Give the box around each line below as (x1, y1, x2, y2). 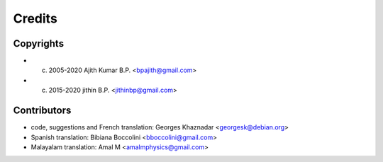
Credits (13, 11, 58, 26)
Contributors (13, 105, 72, 117)
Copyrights (13, 37, 64, 50)
